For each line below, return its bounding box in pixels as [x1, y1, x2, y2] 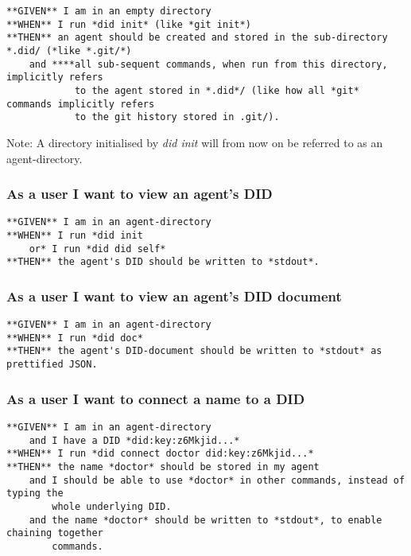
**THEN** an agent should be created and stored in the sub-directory [6, 32, 388, 44]
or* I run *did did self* [29, 243, 166, 255]
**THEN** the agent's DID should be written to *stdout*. [6, 256, 320, 268]
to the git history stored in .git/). [74, 111, 280, 123]
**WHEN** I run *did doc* [6, 332, 143, 344]
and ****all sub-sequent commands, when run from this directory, [29, 58, 388, 70]
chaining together [6, 527, 103, 539]
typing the [6, 488, 64, 500]
